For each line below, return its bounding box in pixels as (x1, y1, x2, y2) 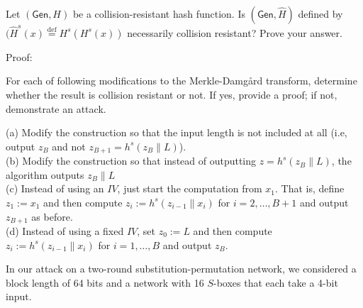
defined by (298, 6, 343, 21)
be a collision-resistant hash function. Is (72, 6, 245, 21)
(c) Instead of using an (6, 181, 104, 196)
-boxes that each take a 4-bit (213, 275, 338, 290)
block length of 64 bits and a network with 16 (6, 275, 204, 290)
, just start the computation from (117, 181, 262, 196)
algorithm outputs (6, 167, 84, 182)
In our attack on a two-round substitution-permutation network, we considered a (6, 261, 357, 276)
